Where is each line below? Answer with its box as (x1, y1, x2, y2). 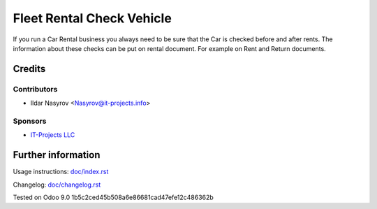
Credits (13, 63, 46, 75)
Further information (13, 149, 101, 161)
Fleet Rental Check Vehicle (13, 10, 172, 26)
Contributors (13, 84, 58, 94)
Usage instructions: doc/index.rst (13, 168, 109, 176)
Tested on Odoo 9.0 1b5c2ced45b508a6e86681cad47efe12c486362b (13, 193, 214, 201)
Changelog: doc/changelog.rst (13, 180, 101, 189)
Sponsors (13, 116, 47, 126)
